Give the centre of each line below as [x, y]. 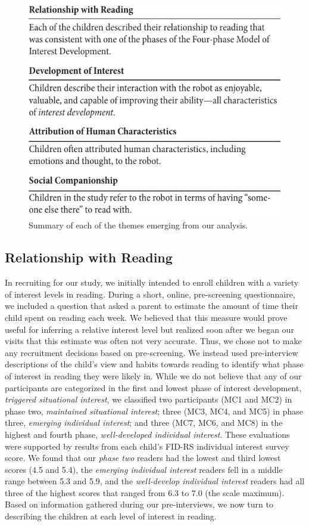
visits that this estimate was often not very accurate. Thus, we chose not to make [153, 341]
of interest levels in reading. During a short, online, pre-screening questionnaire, [150, 294]
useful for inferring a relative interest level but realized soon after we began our [149, 329]
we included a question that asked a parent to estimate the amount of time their [152, 306]
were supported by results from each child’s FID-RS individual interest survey [147, 446]
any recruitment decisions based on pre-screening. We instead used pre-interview [152, 352]
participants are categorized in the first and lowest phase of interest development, [153, 387]
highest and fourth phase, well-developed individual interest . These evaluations [147, 434]
